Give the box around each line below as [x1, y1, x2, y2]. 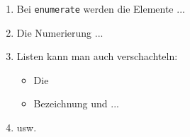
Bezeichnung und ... [33, 96, 119, 111]
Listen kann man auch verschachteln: [16, 49, 178, 64]
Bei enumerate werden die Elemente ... [16, 1, 185, 16]
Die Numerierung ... [16, 25, 104, 40]
